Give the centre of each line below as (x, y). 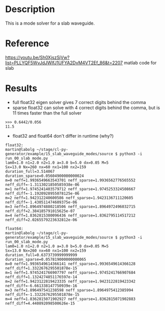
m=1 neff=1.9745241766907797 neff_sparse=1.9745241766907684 (70, 272)
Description (30, 9)
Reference (27, 43)
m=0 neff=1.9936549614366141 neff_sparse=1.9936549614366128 (70, 264)
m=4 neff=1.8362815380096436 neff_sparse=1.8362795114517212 (70, 215)
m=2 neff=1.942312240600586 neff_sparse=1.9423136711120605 (69, 198)
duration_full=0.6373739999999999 (41, 255)
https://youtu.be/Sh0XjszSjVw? (37, 57)
